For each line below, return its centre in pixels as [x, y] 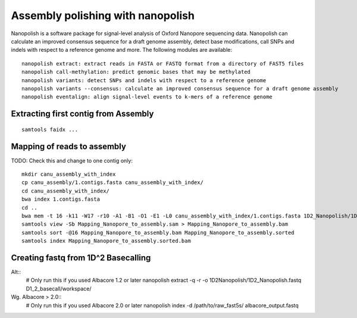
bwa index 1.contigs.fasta [61, 199]
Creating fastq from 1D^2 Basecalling [81, 258]
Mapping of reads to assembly [68, 146]
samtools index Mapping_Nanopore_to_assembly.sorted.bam [107, 241]
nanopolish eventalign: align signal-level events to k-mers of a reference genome [147, 97]
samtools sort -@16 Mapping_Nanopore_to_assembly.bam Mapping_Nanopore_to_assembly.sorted [158, 233]
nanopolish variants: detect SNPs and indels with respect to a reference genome [144, 80]
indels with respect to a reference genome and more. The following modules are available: [121, 50]
